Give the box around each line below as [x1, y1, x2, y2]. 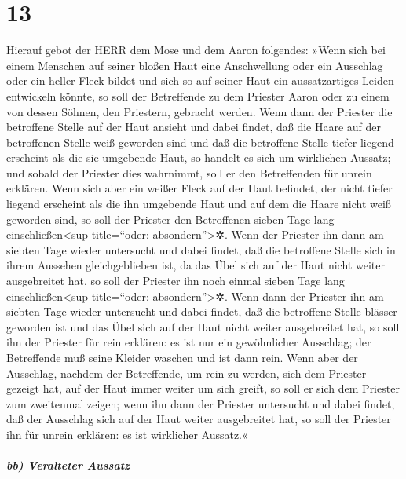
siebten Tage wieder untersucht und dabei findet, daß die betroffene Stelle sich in [6, 241, 396, 258]
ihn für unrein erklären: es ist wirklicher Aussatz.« [6, 426, 248, 442]
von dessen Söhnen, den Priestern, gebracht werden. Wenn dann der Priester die [6, 103, 393, 119]
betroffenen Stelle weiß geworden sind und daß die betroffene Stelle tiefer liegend [6, 133, 394, 150]
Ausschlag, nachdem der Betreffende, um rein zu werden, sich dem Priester [6, 364, 367, 381]
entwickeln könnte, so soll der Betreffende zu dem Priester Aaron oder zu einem [6, 87, 390, 104]
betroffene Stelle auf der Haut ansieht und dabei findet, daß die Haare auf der [6, 119, 382, 135]
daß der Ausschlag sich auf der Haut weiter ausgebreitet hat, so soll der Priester [6, 411, 391, 427]
